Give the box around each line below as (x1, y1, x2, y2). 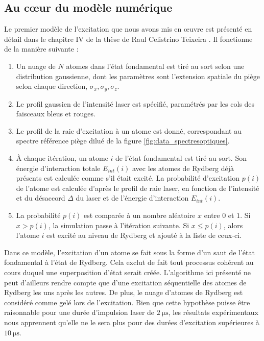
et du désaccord (16, 192, 65, 203)
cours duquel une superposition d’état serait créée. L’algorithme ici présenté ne (4, 266, 251, 277)
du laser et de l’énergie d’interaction (76, 192, 189, 203)
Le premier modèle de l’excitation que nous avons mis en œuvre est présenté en (4, 23, 252, 34)
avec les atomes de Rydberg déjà (132, 162, 234, 173)
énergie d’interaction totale (16, 162, 101, 173)
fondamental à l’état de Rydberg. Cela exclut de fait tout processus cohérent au (4, 257, 254, 267)
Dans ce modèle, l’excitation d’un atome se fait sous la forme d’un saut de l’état (4, 247, 255, 257)
